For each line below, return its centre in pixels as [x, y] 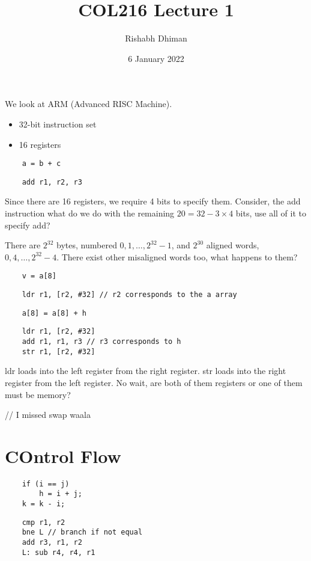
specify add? [28, 225]
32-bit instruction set [58, 124]
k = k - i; [44, 504]
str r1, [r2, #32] [59, 351]
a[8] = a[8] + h [54, 313]
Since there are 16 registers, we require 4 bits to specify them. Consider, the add [153, 201]
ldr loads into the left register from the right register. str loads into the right [146, 371]
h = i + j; [61, 494]
